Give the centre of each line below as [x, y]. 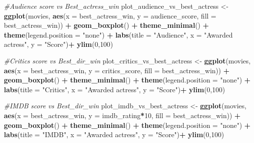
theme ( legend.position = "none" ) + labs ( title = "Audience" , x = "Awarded [118, 34]
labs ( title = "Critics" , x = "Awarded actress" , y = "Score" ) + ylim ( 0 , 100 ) [114, 89]
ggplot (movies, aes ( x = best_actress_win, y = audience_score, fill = [110, 15]
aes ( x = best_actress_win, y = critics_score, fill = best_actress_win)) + [117, 70]
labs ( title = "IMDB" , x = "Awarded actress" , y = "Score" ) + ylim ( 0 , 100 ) [114, 134]
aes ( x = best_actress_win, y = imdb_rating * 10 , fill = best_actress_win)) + [122, 115]
